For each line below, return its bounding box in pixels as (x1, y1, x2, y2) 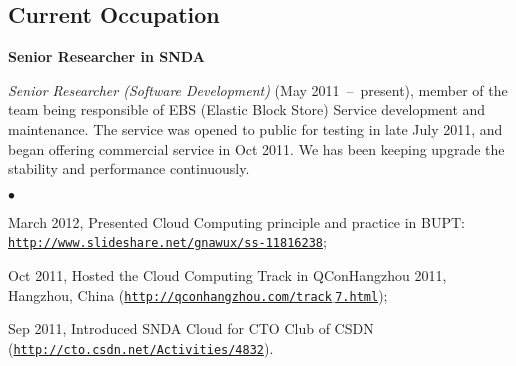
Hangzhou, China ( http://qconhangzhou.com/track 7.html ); (8, 284, 388, 305)
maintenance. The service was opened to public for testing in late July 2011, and (8, 118, 503, 139)
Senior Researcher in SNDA (8, 46, 205, 67)
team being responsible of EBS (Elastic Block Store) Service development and (8, 99, 486, 120)
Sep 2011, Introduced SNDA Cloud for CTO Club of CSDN (8, 318, 374, 339)
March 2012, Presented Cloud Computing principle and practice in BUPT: (8, 211, 466, 232)
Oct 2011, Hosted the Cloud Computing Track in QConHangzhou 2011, (8, 265, 447, 286)
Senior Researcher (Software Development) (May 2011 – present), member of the (8, 79, 508, 100)
